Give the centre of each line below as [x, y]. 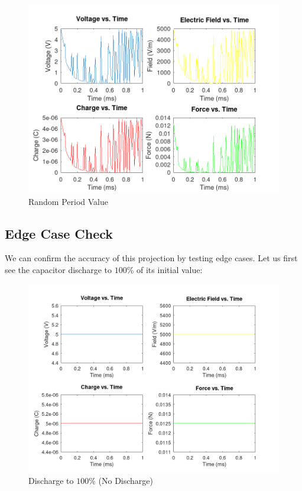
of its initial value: [170, 269]
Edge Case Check [59, 233]
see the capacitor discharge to [59, 269]
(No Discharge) [126, 481]
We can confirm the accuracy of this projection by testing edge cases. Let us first [151, 258]
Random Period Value [69, 201]
